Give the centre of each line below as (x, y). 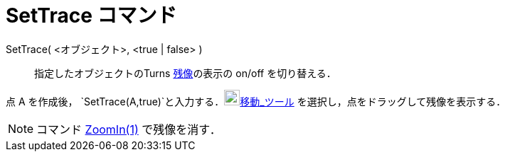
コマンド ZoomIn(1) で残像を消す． (129, 129)
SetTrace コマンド (91, 16)
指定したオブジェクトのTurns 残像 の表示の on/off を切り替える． (185, 73)
